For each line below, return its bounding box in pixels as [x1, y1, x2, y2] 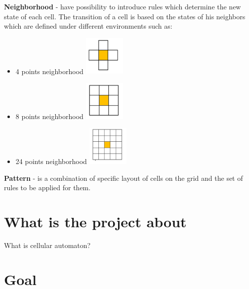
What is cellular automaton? [4, 240, 91, 250]
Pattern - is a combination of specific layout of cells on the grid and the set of [4, 172, 243, 183]
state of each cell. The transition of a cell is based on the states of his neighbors [4, 11, 246, 21]
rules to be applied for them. [4, 182, 91, 193]
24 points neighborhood [15, 156, 87, 166]
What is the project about [4, 211, 187, 232]
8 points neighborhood [15, 111, 83, 121]
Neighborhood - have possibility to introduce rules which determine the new [4, 1, 241, 11]
